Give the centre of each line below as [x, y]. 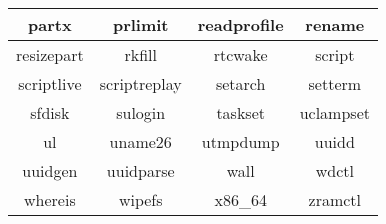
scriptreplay [140, 83]
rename [335, 24]
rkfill [140, 54]
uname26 [140, 141]
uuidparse [140, 170]
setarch [240, 83]
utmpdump [240, 141]
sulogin [141, 112]
